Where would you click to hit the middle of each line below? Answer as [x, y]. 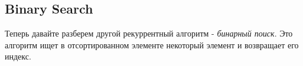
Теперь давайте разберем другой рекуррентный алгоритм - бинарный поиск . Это [149, 33]
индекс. [18, 56]
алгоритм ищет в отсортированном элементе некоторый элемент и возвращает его [152, 44]
